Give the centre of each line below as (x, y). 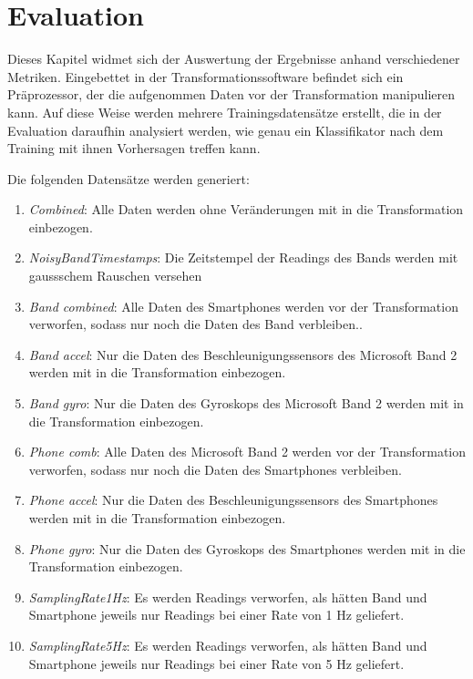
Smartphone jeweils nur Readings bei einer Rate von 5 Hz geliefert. (216, 663)
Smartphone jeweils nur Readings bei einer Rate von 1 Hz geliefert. (216, 615)
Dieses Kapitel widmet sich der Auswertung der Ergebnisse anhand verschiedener (234, 59)
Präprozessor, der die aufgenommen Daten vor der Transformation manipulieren (231, 94)
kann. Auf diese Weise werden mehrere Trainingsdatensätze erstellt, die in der (225, 112)
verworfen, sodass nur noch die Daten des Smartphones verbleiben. (215, 469)
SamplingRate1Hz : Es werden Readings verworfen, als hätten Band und (228, 597)
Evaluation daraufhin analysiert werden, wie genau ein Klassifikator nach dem (226, 130)
